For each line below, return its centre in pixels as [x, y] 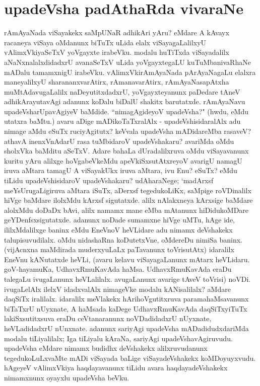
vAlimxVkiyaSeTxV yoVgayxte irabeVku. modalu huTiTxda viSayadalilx [117, 52]
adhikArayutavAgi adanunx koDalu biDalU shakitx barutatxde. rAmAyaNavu [125, 101]
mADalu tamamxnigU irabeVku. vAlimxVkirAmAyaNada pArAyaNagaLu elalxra [130, 72]
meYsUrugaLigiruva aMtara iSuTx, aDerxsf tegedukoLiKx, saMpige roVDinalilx [128, 190]
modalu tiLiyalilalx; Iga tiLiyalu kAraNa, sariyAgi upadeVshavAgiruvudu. [118, 338]
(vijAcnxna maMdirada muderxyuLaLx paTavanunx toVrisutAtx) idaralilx [119, 249]
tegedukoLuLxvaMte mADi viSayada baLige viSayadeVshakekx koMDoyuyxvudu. [130, 358]
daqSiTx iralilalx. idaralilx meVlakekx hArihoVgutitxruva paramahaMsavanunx [126, 299]
